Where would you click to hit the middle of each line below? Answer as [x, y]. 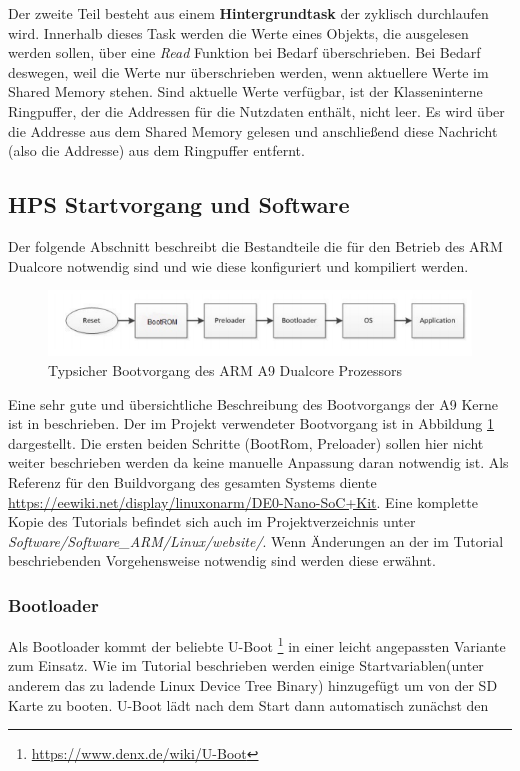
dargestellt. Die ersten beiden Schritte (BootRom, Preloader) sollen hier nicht [246, 442]
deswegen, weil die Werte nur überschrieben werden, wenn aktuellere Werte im [248, 71]
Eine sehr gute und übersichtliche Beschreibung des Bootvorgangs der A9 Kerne [253, 403]
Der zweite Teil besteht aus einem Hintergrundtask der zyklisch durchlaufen [248, 13]
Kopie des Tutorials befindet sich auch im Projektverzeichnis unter [212, 521]
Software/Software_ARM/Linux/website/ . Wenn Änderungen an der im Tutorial [256, 540]
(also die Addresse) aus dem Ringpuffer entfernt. [156, 150]
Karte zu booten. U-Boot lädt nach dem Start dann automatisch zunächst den [248, 704]
